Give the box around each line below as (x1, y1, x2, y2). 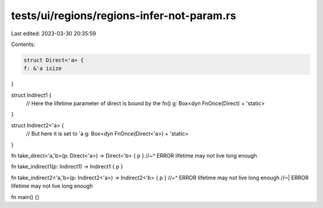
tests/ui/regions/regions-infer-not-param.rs (11, 9, 236, 22)
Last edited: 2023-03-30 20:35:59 (11, 30, 96, 37)
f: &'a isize (23, 65, 62, 72)
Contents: (11, 41, 35, 48)
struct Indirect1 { (11, 91, 52, 99)
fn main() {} (11, 193, 40, 200)
